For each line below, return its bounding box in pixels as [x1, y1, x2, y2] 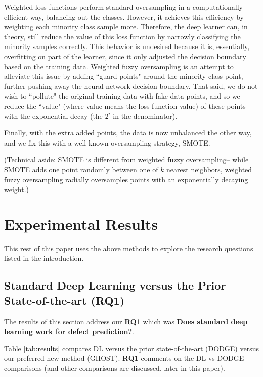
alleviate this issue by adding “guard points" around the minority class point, [4, 71, 243, 81]
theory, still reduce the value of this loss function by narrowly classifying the [4, 31, 241, 41]
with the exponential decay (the [4, 110, 103, 121]
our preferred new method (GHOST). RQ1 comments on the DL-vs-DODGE [4, 353, 244, 363]
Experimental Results [4, 213, 158, 234]
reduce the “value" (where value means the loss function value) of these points [4, 100, 246, 111]
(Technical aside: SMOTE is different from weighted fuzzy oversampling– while [4, 154, 249, 165]
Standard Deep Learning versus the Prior [4, 277, 226, 293]
